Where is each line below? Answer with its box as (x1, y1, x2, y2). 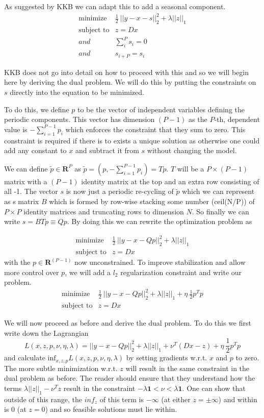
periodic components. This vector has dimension (4, 114, 155, 125)
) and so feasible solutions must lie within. (45, 404, 177, 414)
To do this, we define (4, 104, 69, 114)
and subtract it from (75, 145, 139, 156)
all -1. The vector (4, 186, 58, 196)
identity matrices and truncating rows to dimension (23, 206, 184, 216)
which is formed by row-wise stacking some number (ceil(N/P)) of (49, 195, 255, 206)
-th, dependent (214, 114, 260, 125)
